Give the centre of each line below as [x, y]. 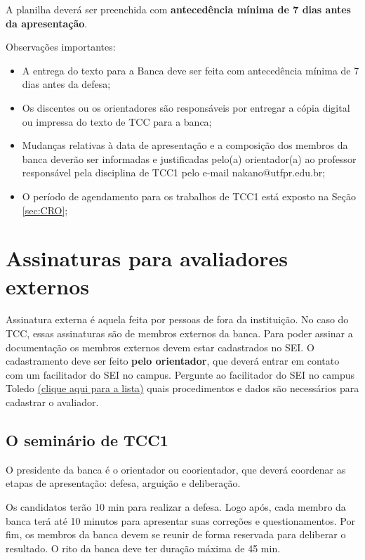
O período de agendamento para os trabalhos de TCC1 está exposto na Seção [189, 196]
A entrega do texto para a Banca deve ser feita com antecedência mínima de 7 [191, 70]
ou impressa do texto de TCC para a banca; [117, 121]
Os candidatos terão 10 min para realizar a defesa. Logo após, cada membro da [176, 506]
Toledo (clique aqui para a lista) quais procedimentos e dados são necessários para [182, 388]
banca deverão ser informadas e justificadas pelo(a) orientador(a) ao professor [189, 158]
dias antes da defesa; [66, 84]
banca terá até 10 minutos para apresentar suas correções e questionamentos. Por [180, 520]
